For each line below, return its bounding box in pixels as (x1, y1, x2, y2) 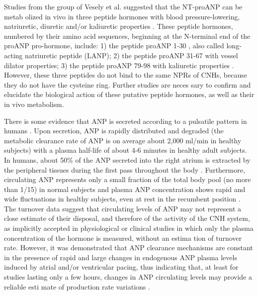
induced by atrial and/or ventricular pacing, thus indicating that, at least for (4, 262, 239, 272)
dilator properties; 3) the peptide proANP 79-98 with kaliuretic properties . (4, 60, 234, 70)
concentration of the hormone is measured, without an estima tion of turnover (4, 232, 242, 243)
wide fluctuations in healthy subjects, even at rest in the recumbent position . (4, 194, 241, 204)
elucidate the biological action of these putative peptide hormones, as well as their (4, 89, 255, 99)
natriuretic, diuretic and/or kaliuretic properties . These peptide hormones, (4, 21, 233, 31)
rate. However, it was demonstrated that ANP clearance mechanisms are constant (4, 242, 253, 253)
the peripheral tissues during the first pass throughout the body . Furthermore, (4, 164, 245, 175)
